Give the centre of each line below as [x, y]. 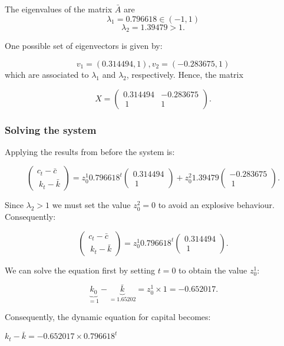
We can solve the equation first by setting [80, 270]
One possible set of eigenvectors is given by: [84, 46]
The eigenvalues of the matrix [59, 9]
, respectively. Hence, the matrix [185, 74]
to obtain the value [213, 270]
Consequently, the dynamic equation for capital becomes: [108, 317]
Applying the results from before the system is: [90, 151]
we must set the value [91, 205]
